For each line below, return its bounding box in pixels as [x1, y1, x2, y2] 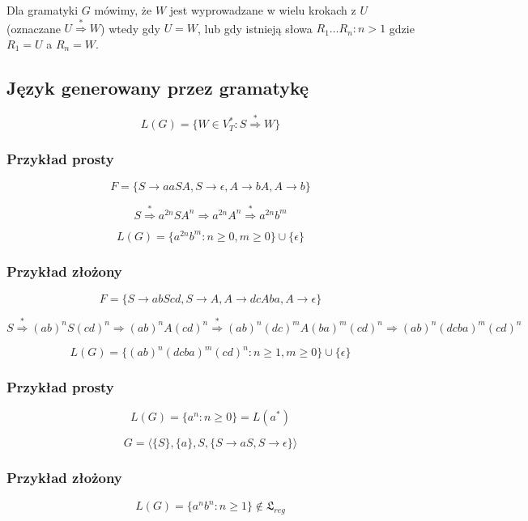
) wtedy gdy [100, 19, 160, 36]
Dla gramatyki [6, 2, 79, 18]
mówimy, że [94, 2, 152, 18]
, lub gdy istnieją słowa [198, 19, 313, 36]
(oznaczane [6, 19, 61, 36]
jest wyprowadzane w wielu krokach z [169, 2, 356, 18]
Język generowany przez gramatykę [6, 74, 309, 100]
